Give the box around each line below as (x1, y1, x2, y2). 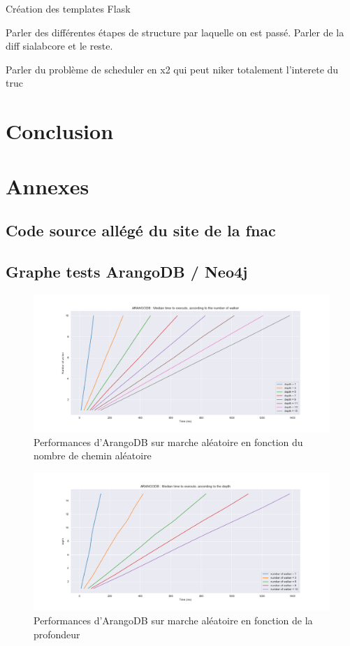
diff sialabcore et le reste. (6, 38, 113, 53)
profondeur (34, 626, 80, 641)
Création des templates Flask (6, 1, 131, 15)
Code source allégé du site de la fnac (6, 220, 276, 241)
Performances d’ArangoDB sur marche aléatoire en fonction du (34, 434, 303, 449)
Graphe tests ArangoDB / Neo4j (6, 260, 248, 282)
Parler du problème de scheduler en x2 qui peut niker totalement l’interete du (6, 62, 339, 76)
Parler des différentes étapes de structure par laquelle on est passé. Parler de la (6, 24, 344, 39)
